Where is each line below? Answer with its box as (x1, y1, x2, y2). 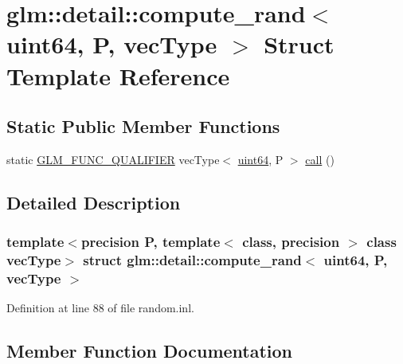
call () (305, 151, 335, 167)
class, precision (242, 232, 340, 252)
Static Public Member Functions (6, 114, 280, 139)
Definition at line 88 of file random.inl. (6, 299, 194, 316)
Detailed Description (6, 190, 181, 214)
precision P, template (80, 232, 221, 252)
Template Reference (6, 59, 230, 92)
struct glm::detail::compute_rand (83, 250, 302, 270)
